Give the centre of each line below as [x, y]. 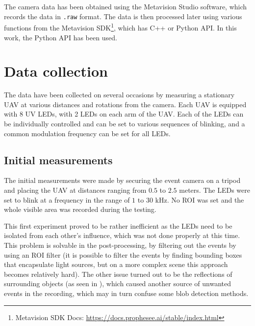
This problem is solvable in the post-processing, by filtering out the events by [120, 245]
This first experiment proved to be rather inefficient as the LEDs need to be [118, 225]
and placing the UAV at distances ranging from [75, 190]
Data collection [56, 71]
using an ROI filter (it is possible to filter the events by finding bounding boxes [123, 254]
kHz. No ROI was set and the [200, 199]
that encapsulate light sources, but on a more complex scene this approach [116, 264]
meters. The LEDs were [215, 190]
